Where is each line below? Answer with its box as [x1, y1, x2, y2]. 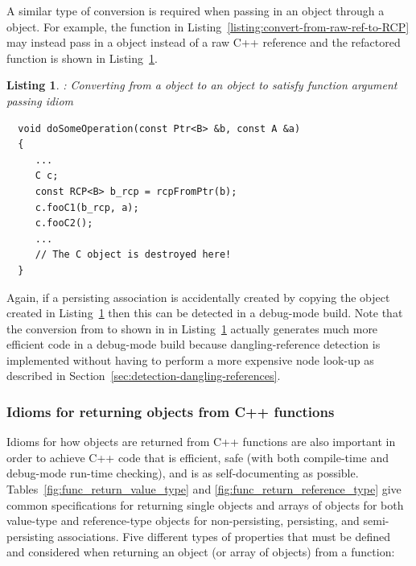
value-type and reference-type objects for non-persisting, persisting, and [6, 512, 360, 529]
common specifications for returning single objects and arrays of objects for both [6, 496, 404, 513]
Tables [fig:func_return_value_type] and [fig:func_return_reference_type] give [6, 481, 402, 498]
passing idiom [6, 92, 74, 109]
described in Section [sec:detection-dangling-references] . [6, 367, 281, 384]
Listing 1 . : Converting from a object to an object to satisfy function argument [6, 76, 397, 93]
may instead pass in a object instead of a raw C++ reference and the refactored [6, 34, 401, 51]
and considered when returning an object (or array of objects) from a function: [6, 543, 395, 560]
